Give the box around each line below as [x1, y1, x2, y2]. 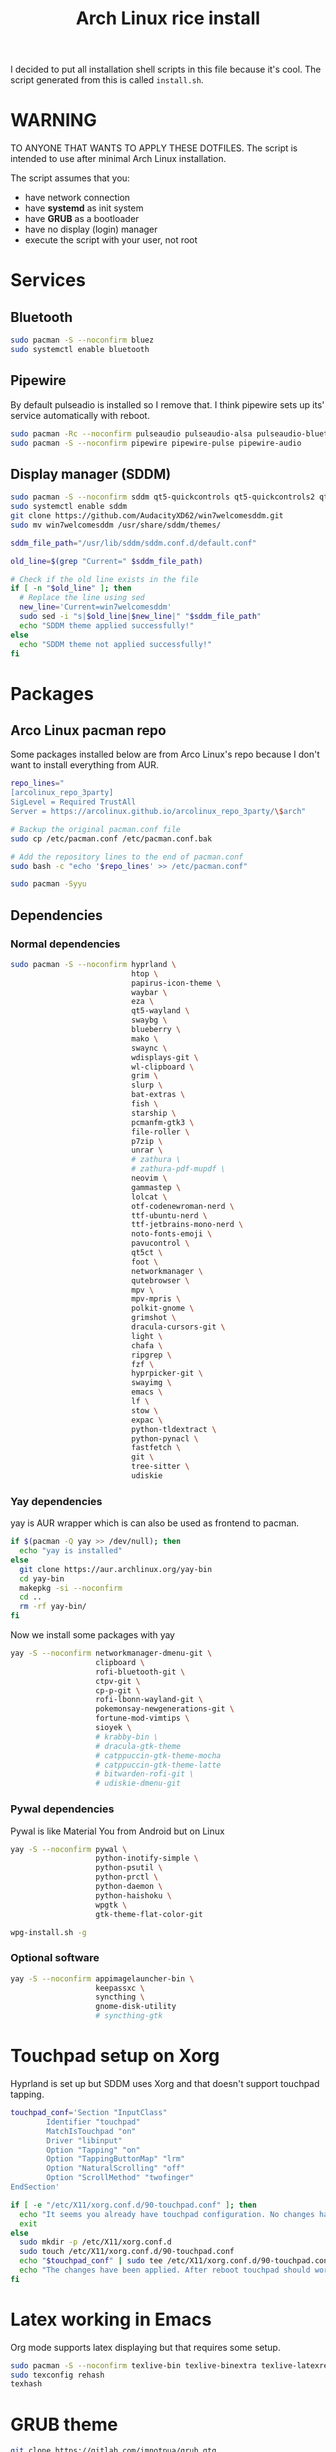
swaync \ [131, 1043, 168, 1053]
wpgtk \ [95, 1900, 128, 1910]
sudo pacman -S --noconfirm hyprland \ [10, 959, 177, 969]
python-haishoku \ [95, 1890, 172, 1901]
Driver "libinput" [46, 2135, 123, 2146]
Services [10, 269, 87, 292]
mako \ [131, 1033, 159, 1044]
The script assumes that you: [10, 172, 130, 184]
